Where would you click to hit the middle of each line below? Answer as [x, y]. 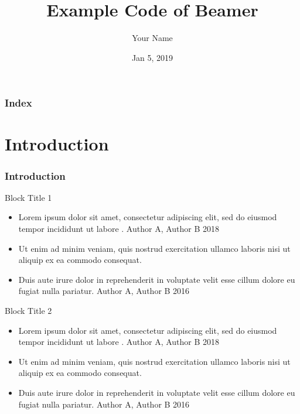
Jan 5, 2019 [152, 57]
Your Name [152, 38]
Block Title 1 [28, 197]
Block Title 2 [28, 310]
